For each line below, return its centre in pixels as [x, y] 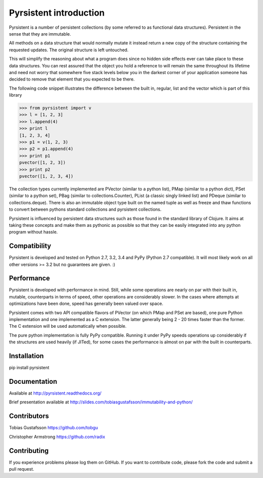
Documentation [33, 381]
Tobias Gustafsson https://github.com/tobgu [54, 428]
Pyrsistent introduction [57, 13]
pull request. [21, 469]
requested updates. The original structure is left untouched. [69, 50]
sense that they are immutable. [40, 34]
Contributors [29, 416]
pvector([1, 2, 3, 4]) [46, 176]
